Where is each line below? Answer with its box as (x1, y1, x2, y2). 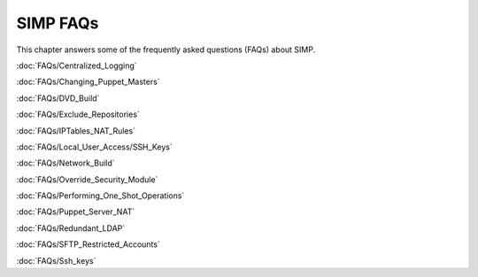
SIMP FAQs (16, 13, 99, 33)
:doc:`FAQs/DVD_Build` (16, 93, 100, 104)
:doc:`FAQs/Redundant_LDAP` (16, 222, 126, 234)
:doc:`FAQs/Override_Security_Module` (16, 173, 158, 185)
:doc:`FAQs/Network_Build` (16, 158, 115, 168)
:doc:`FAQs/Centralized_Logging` (16, 60, 137, 71)
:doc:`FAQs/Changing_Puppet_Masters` (16, 76, 160, 88)
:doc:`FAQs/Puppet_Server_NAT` (16, 206, 135, 217)
